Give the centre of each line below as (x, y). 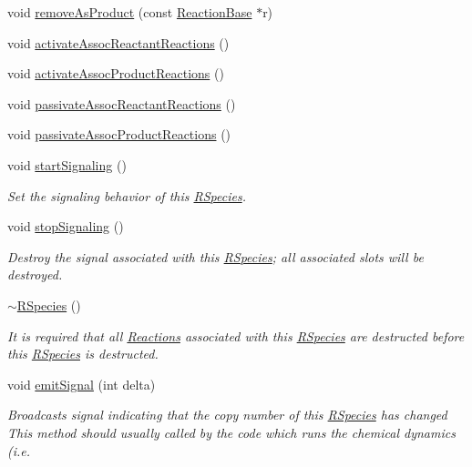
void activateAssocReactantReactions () (118, 42)
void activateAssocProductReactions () (116, 73)
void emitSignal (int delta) (82, 384)
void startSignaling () (67, 164)
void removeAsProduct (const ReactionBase (130, 12)
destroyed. (35, 274)
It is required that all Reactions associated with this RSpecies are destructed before (236, 335)
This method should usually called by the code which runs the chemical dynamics (231, 432)
